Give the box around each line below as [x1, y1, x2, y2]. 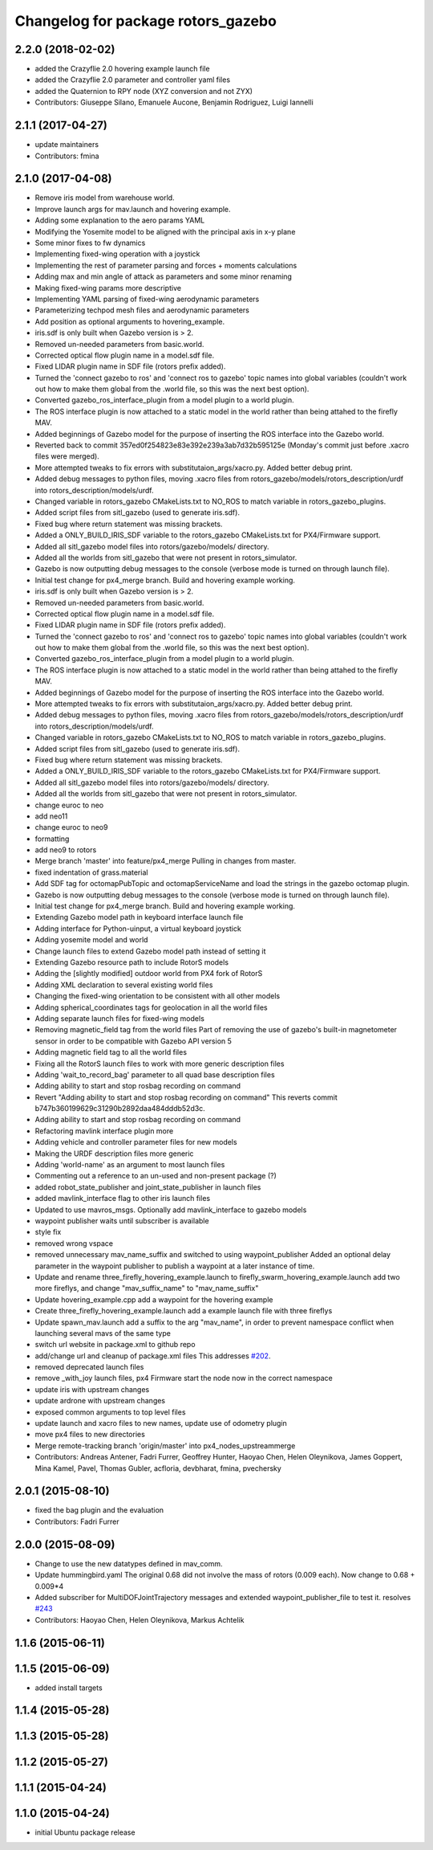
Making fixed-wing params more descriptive [34, 283, 182, 292]
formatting [34, 834, 70, 843]
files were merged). [34, 451, 99, 461]
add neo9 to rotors [34, 845, 97, 855]
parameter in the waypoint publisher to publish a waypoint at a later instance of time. [34, 1261, 315, 1271]
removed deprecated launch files [34, 1362, 144, 1372]
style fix [34, 1227, 62, 1237]
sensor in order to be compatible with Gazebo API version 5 [34, 1036, 233, 1046]
